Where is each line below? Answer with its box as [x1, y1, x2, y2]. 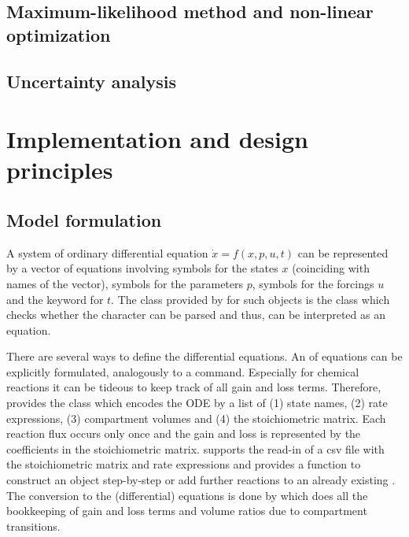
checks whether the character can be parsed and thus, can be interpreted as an [6, 306, 385, 323]
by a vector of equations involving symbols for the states [6, 260, 278, 276]
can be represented [297, 244, 389, 261]
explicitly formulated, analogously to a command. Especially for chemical [6, 363, 359, 380]
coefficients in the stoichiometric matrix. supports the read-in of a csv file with [6, 440, 385, 457]
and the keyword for [6, 291, 104, 307]
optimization [6, 22, 111, 46]
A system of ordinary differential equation [6, 244, 208, 261]
